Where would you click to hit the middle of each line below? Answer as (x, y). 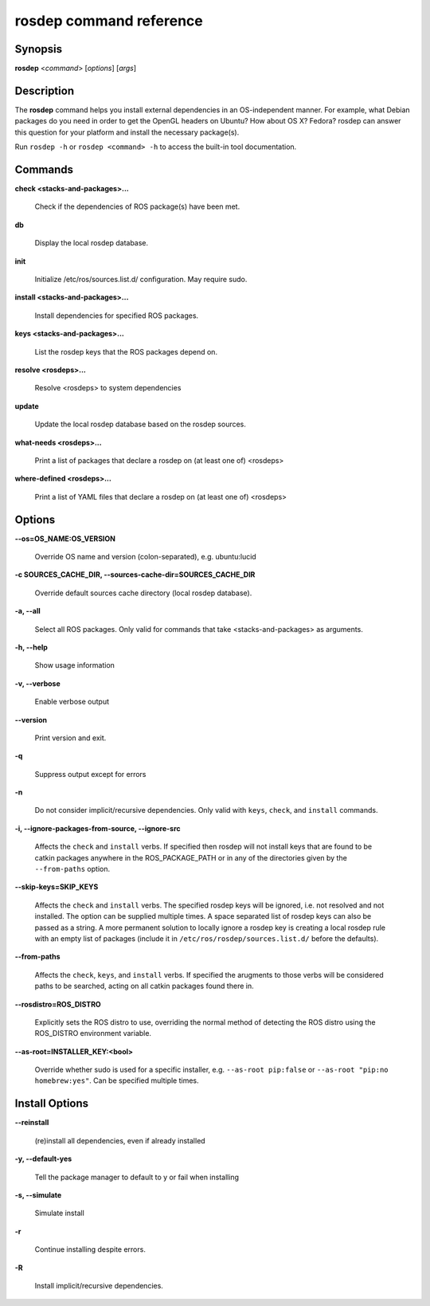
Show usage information (75, 665)
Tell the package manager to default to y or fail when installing (137, 1177)
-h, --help (31, 647)
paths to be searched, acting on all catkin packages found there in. (144, 986)
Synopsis (39, 49)
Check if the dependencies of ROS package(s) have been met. (137, 206)
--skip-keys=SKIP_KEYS (57, 887)
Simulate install (60, 1213)
